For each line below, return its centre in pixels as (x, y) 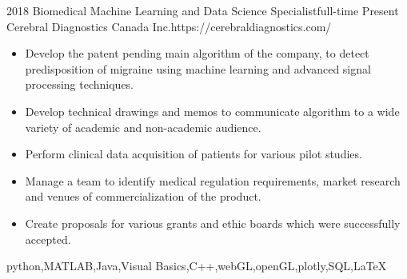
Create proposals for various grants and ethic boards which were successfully (213, 223)
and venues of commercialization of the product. (143, 196)
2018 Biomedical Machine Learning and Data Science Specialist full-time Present (203, 10)
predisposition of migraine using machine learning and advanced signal (198, 68)
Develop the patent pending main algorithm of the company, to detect (197, 53)
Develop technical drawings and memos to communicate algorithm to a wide (212, 111)
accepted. (48, 239)
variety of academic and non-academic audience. (143, 127)
